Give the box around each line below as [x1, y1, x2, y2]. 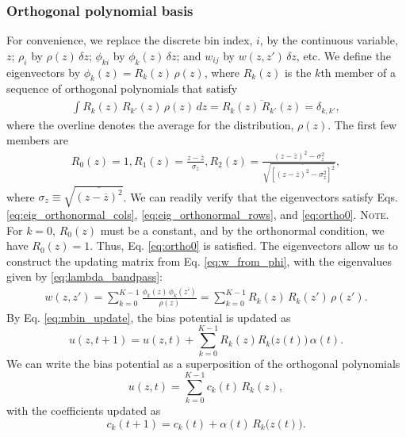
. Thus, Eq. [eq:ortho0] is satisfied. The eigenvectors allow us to [90, 237, 398, 254]
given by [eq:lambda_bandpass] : [6, 268, 163, 285]
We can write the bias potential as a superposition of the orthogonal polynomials [6, 355, 400, 372]
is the [284, 63, 312, 80]
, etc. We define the [296, 47, 391, 63]
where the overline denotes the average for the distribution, [6, 116, 294, 132]
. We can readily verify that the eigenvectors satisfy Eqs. [123, 188, 398, 204]
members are [6, 132, 68, 148]
